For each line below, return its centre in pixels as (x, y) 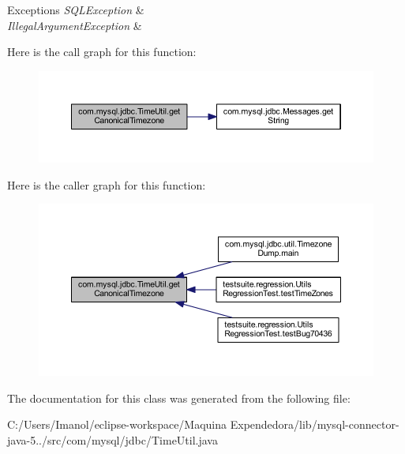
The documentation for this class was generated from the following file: (179, 398)
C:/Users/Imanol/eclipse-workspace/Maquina (117, 424)
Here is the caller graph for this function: (107, 184)
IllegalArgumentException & (75, 25)
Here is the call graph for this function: (102, 52)
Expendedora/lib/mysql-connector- (315, 424)
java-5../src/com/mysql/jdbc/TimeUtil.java (112, 440)
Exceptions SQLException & (76, 9)
